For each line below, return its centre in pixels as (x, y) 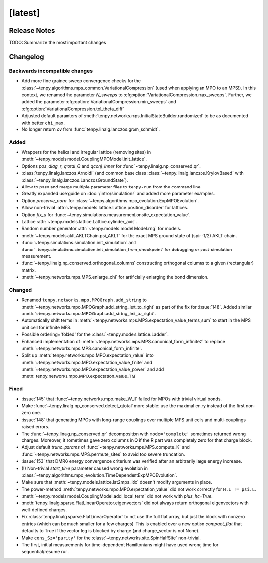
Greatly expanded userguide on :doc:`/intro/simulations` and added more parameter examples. (118, 194)
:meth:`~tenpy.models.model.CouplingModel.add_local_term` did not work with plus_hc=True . (117, 496)
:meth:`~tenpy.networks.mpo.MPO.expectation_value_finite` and (87, 362)
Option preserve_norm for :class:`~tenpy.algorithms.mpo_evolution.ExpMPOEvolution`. (110, 200)
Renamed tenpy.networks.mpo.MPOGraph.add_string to (84, 300)
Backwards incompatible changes (51, 71)
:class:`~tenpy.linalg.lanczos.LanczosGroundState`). (75, 180)
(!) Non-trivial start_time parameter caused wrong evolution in (85, 468)
